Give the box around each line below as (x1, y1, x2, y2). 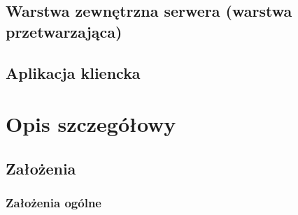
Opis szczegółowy (6, 110, 176, 138)
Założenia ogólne (6, 194, 101, 212)
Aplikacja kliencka (6, 61, 141, 83)
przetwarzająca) (6, 20, 122, 42)
